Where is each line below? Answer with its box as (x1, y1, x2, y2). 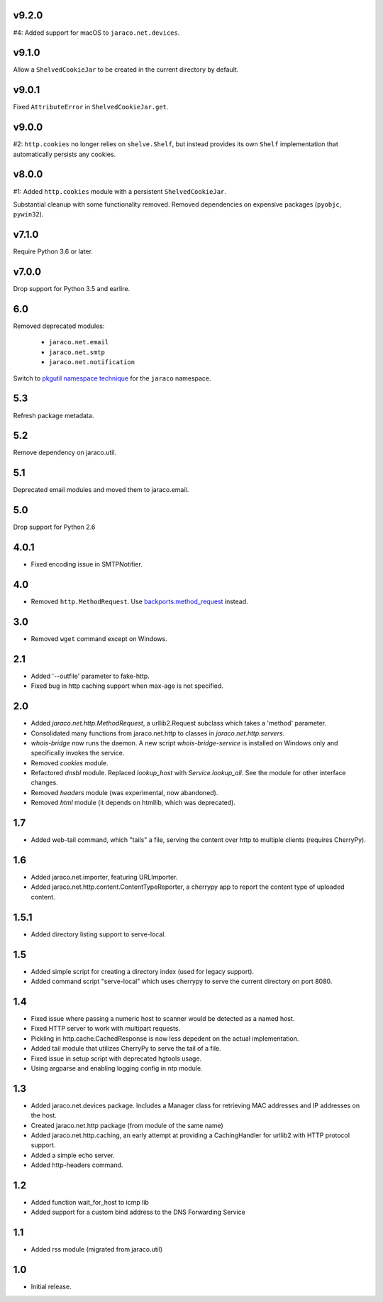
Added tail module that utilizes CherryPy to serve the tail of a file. (30, 1044, 221, 1053)
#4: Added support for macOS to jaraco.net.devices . (13, 28, 180, 37)
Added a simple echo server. (30, 1151, 115, 1159)
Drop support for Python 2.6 (13, 523, 96, 532)
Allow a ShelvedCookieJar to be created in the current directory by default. (13, 65, 239, 74)
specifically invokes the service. (30, 749, 125, 757)
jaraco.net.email (48, 338, 109, 346)
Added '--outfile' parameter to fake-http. (30, 672, 150, 680)
